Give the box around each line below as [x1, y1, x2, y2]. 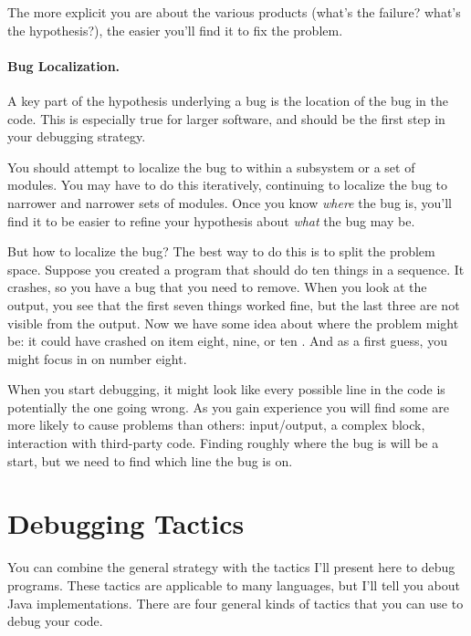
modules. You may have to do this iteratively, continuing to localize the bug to [7, 175, 448, 194]
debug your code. [7, 611, 103, 631]
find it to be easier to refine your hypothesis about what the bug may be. [7, 211, 415, 230]
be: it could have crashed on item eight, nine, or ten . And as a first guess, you [7, 331, 447, 350]
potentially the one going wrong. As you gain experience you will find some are [7, 397, 450, 416]
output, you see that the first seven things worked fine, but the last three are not [7, 295, 460, 314]
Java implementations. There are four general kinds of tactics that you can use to [7, 593, 464, 612]
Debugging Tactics [7, 505, 245, 542]
